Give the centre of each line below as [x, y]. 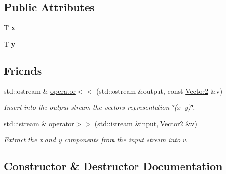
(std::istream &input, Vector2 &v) [146, 123]
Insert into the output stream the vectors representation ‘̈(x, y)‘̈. [100, 107]
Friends [23, 70]
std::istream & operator [39, 123]
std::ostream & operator [40, 90]
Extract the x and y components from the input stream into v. [96, 140]
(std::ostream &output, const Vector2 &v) [159, 90]
